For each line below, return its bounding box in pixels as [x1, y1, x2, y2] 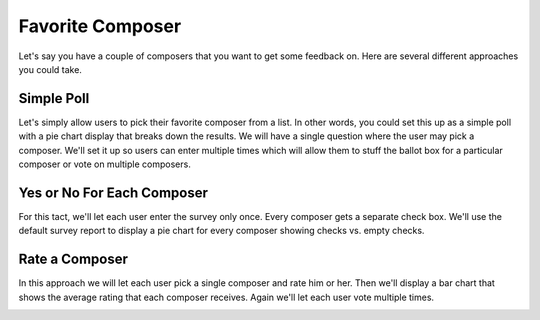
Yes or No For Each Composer [18, 184, 209, 201]
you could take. [18, 63, 82, 75]
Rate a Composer [18, 251, 129, 268]
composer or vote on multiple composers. [18, 158, 192, 170]
